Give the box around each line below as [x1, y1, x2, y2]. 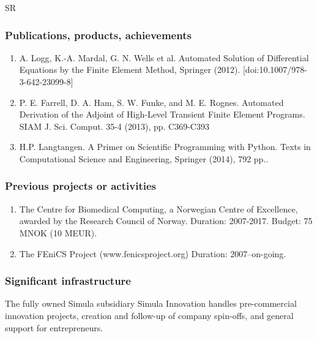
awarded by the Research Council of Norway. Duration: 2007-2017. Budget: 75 [19, 214, 313, 227]
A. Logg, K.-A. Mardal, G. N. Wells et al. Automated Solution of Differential [19, 51, 309, 64]
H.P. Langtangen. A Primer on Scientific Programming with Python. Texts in [19, 140, 311, 153]
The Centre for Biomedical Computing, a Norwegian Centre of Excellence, [19, 202, 298, 215]
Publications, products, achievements [5, 27, 192, 42]
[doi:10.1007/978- [242, 63, 307, 76]
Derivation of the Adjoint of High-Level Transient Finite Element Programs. [19, 108, 305, 121]
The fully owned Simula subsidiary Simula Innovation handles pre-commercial [5, 297, 297, 310]
